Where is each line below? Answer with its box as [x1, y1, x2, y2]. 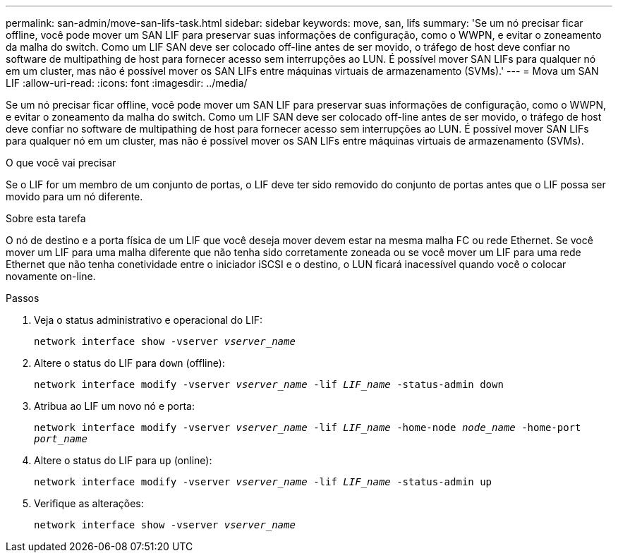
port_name [34, 433, 87, 444]
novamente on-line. [6, 270, 96, 282]
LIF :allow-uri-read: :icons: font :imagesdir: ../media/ [6, 77, 248, 89]
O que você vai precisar [6, 157, 116, 169]
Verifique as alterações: [34, 497, 144, 509]
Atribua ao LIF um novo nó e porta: [34, 400, 195, 412]
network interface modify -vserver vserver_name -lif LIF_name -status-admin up [34, 476, 492, 487]
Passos [6, 292, 40, 304]
